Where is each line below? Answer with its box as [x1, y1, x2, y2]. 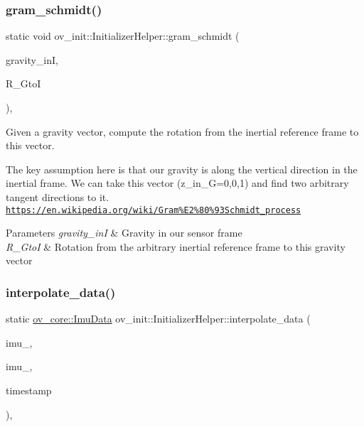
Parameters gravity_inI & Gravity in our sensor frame [6, 225, 242, 240]
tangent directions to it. [6, 189, 109, 204]
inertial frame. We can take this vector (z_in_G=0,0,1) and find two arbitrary [6, 175, 349, 190]
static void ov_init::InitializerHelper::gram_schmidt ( [6, 28, 240, 43]
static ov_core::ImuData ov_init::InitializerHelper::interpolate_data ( [6, 311, 311, 326]
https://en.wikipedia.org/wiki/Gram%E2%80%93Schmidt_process [6, 205, 301, 215]
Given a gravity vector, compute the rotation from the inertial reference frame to [6, 124, 359, 139]
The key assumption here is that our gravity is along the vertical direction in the [6, 161, 358, 176]
